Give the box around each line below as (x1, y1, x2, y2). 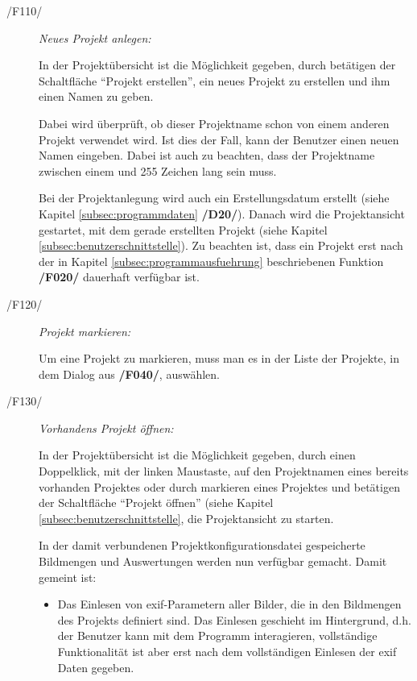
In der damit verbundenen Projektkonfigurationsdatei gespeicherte (39, 537, 365, 554)
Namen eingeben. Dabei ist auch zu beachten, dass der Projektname (39, 147, 375, 164)
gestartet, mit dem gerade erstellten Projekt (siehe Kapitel (39, 221, 328, 238)
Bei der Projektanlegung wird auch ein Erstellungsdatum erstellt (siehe (39, 189, 390, 206)
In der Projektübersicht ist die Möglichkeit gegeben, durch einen (39, 446, 356, 463)
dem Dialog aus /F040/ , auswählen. (39, 365, 220, 382)
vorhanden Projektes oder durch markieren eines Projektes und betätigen (39, 478, 400, 495)
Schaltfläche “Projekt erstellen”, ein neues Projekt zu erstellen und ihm (39, 72, 390, 89)
